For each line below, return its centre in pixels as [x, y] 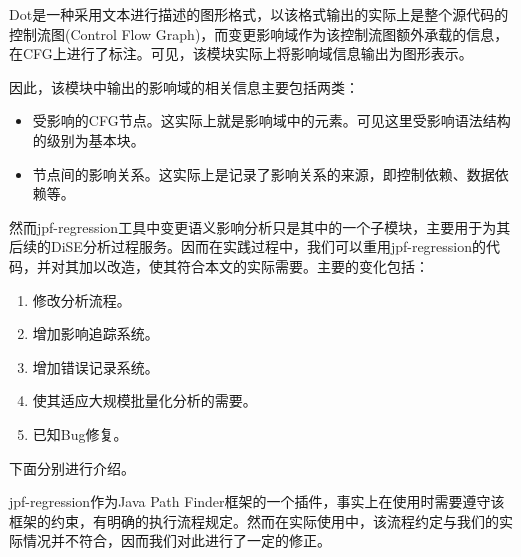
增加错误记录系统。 [95, 366]
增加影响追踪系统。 [95, 333]
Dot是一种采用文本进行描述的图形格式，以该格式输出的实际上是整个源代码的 [259, 14]
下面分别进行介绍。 [72, 467]
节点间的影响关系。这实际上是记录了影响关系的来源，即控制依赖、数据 [263, 173]
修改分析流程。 [81, 299]
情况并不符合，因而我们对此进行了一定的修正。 [176, 540]
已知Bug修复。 [80, 433]
